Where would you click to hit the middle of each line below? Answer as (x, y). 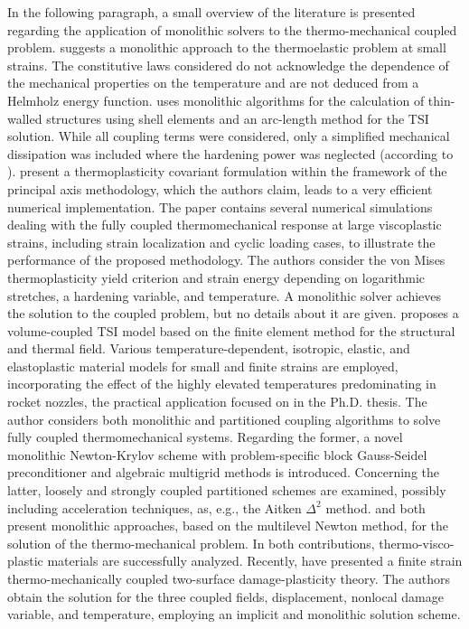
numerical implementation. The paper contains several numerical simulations (220, 207)
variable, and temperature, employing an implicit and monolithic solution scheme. (234, 614)
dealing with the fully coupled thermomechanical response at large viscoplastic (225, 225)
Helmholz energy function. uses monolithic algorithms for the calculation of (216, 100)
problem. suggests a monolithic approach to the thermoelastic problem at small (227, 47)
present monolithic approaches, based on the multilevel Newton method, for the (228, 526)
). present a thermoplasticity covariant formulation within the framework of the (227, 171)
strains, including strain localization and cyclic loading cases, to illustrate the (221, 242)
